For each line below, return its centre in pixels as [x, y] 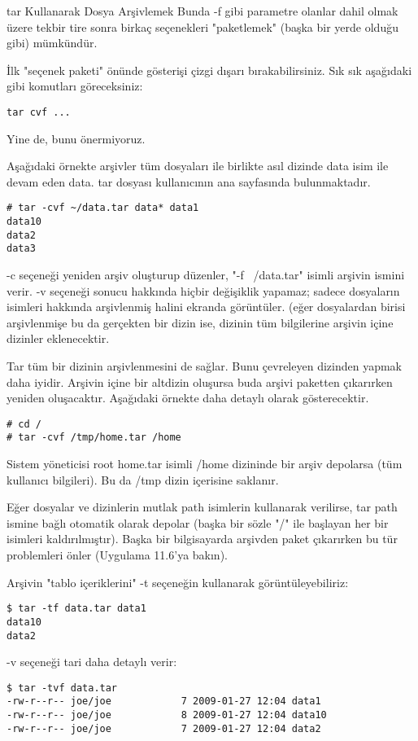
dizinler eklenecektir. [58, 338]
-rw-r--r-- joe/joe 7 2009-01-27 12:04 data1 [164, 702]
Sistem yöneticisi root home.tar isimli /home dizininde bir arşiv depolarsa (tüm [205, 464]
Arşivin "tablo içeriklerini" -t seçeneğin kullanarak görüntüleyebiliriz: [178, 582]
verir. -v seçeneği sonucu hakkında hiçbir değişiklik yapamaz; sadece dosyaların [203, 290]
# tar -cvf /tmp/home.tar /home [94, 438]
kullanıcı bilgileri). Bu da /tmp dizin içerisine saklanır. [143, 479]
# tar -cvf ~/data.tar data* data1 [103, 208]
